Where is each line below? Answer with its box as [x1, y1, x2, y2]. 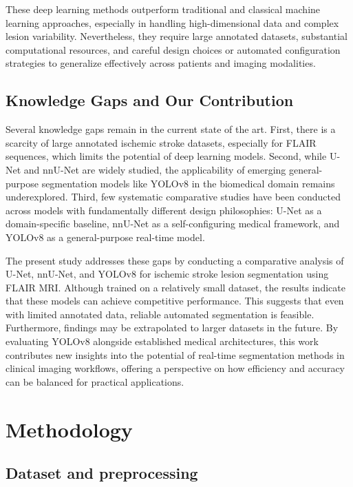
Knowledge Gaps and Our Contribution [6, 90, 294, 111]
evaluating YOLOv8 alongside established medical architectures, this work [6, 334, 319, 349]
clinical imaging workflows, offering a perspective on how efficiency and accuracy [6, 361, 345, 375]
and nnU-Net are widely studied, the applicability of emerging [23, 162, 286, 176]
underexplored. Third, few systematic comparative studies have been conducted [6, 189, 341, 204]
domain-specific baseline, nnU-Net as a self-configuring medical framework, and [6, 216, 340, 231]
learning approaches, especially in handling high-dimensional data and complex [6, 15, 339, 30]
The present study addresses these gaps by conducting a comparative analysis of [6, 253, 344, 267]
